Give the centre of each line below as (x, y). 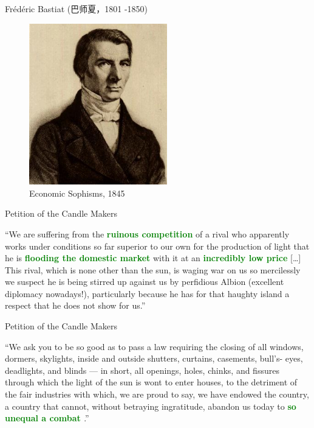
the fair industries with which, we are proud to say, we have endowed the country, (157, 394)
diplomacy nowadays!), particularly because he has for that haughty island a (147, 293)
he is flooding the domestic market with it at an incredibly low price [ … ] (153, 258)
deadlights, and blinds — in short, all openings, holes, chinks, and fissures (142, 370)
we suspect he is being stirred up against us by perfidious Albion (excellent (145, 282)
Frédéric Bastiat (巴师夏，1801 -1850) (77, 9)
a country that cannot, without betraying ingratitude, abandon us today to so (151, 406)
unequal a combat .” (47, 418)
